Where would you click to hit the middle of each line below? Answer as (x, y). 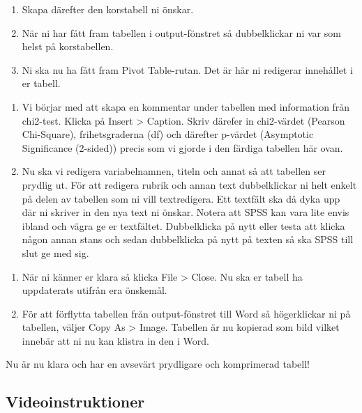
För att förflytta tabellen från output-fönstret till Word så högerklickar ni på (186, 313)
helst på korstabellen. (68, 46)
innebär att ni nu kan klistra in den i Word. (115, 340)
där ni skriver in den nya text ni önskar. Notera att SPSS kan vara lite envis (186, 212)
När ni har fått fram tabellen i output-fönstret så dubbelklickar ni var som (181, 32)
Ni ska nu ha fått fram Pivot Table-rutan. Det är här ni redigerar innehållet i (187, 69)
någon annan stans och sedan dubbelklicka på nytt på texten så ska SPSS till (188, 239)
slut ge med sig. (55, 252)
